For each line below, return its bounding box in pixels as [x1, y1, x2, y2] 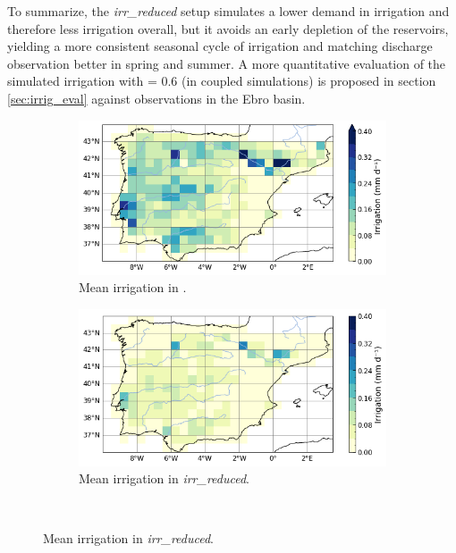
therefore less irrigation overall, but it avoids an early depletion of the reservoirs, [7, 19, 449, 38]
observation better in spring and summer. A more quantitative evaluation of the [7, 54, 446, 72]
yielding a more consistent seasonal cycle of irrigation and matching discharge [7, 37, 433, 55]
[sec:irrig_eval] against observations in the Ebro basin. [7, 88, 306, 107]
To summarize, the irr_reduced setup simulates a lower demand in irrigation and [7, 2, 450, 20]
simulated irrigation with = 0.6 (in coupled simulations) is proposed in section [7, 71, 436, 90]
